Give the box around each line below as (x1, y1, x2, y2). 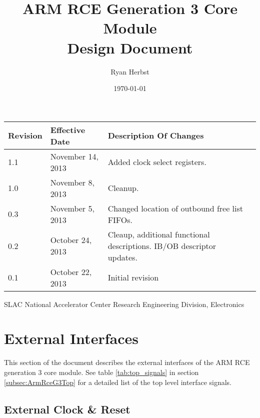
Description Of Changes (107, 129, 204, 141)
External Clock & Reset (4, 401, 130, 416)
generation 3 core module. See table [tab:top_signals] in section (4, 367, 199, 377)
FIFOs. (107, 213, 133, 225)
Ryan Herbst (110, 66, 149, 76)
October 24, (50, 234, 92, 246)
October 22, (50, 265, 92, 277)
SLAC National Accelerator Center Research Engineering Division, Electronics (4, 298, 244, 309)
